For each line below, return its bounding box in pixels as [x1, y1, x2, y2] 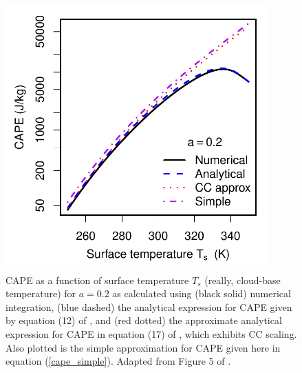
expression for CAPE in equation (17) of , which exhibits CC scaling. [6, 326, 297, 341]
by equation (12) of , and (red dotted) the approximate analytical [6, 313, 282, 327]
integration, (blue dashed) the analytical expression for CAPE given [6, 299, 292, 314]
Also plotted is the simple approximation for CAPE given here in [6, 340, 281, 354]
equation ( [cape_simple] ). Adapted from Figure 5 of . [6, 354, 231, 368]
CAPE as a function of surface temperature [6, 272, 189, 287]
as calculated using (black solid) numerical [112, 286, 291, 301]
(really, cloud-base [204, 272, 281, 287]
